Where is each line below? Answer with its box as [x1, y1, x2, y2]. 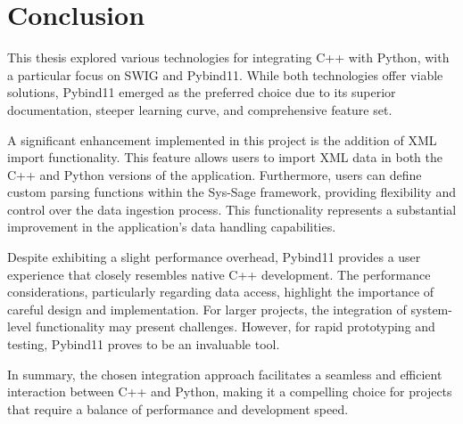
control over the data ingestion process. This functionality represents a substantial [7, 200, 457, 218]
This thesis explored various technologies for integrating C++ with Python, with [7, 48, 450, 67]
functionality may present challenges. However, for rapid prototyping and [35, 317, 435, 336]
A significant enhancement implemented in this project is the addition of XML [7, 130, 437, 149]
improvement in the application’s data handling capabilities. [7, 217, 336, 236]
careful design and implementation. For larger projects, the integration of [7, 299, 407, 318]
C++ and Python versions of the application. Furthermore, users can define [7, 165, 422, 183]
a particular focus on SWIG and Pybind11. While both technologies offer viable [7, 65, 443, 84]
